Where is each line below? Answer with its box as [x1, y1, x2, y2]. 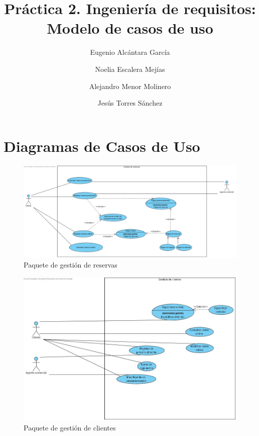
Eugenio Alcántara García [90, 47, 170, 57]
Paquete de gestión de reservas [24, 259, 117, 270]
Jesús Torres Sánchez [97, 98, 163, 108]
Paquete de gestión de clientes [24, 422, 116, 432]
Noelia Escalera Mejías [95, 63, 165, 74]
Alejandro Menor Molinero [89, 80, 171, 91]
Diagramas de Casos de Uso [4, 135, 200, 156]
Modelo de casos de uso [47, 18, 213, 38]
